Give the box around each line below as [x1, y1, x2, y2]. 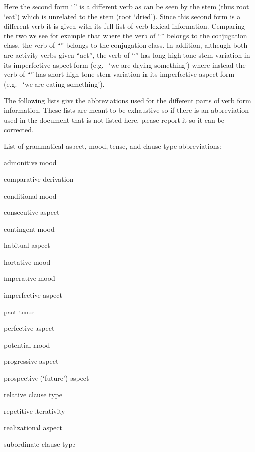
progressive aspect [4, 356, 59, 366]
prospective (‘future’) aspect [4, 373, 89, 383]
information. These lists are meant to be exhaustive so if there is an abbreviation [4, 104, 249, 115]
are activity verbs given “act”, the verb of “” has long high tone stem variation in [4, 49, 250, 60]
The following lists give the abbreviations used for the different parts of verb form [4, 95, 251, 105]
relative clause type [4, 389, 62, 399]
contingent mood [4, 223, 55, 234]
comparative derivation [4, 174, 73, 184]
